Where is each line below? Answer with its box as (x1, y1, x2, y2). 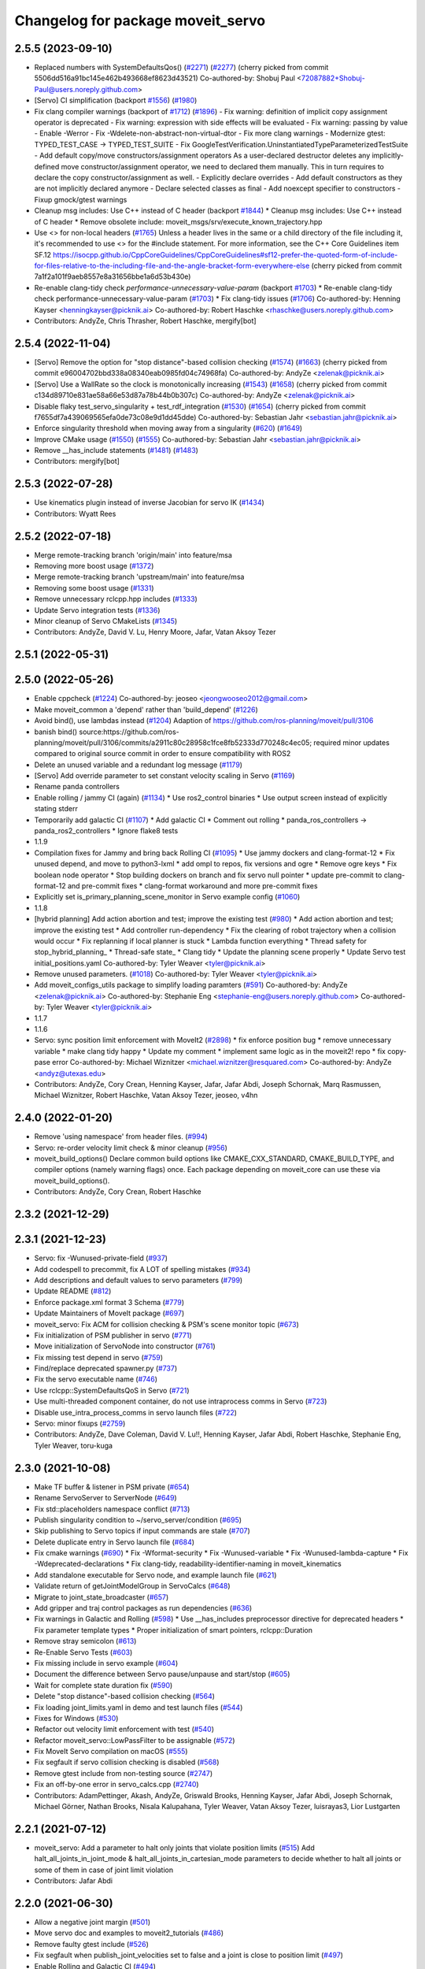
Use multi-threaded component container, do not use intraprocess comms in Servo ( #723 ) (34, 1396, 327, 1406)
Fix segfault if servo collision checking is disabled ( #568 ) (34, 1757, 220, 1767)
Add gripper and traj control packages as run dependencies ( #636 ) (34, 1604, 253, 1613)
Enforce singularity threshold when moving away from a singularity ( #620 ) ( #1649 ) (34, 424, 303, 433)
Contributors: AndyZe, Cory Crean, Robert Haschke (34, 1187, 201, 1196)
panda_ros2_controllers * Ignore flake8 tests (34, 826, 179, 836)
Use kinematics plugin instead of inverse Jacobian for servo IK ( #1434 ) (34, 498, 265, 507)
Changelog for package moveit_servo (14, 12, 266, 29)
